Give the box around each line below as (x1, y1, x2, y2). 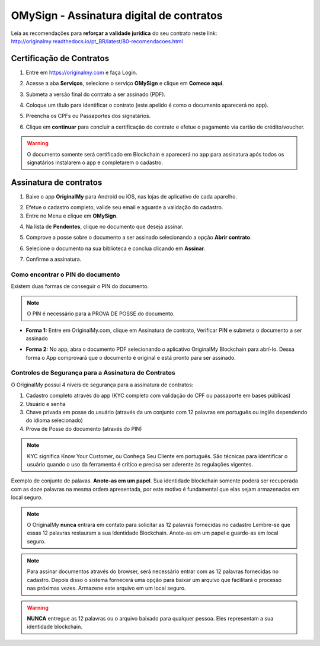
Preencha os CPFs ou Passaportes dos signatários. (25, 113, 151, 120)
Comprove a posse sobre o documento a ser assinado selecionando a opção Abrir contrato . (25, 234, 252, 241)
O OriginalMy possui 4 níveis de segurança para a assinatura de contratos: (11, 381, 194, 388)
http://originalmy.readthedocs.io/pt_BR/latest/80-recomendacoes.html (11, 37, 183, 44)
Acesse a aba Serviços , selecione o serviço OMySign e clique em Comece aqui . (25, 80, 224, 87)
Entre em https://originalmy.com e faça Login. (25, 69, 137, 76)
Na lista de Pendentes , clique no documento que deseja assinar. (25, 223, 184, 231)
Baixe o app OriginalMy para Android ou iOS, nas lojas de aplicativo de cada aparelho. (25, 193, 237, 200)
